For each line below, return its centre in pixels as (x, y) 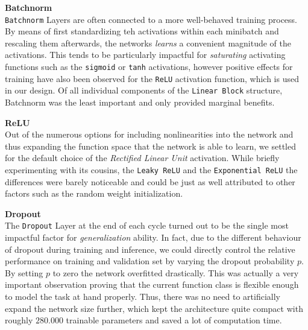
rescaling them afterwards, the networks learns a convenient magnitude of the (148, 43)
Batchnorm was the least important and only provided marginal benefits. (140, 102)
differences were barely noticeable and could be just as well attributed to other (150, 181)
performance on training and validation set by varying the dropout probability (150, 261)
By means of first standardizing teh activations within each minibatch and (142, 31)
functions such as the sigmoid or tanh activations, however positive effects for (149, 67)
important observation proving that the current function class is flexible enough (152, 284)
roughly (19, 320)
